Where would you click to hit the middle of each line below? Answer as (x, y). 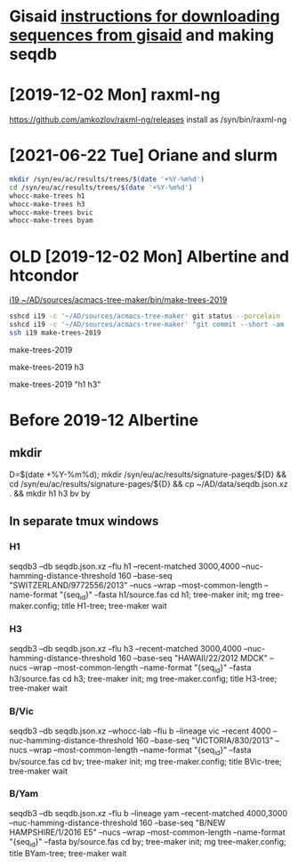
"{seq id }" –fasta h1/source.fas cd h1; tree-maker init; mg (161, 596)
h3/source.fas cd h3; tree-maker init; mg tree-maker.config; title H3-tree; (143, 679)
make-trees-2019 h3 (47, 367)
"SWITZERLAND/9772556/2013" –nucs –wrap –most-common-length (136, 585)
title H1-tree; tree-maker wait (114, 606)
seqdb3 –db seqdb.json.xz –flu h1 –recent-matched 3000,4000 (125, 566)
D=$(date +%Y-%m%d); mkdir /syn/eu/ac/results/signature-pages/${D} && (148, 474)
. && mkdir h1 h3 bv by (50, 493)
